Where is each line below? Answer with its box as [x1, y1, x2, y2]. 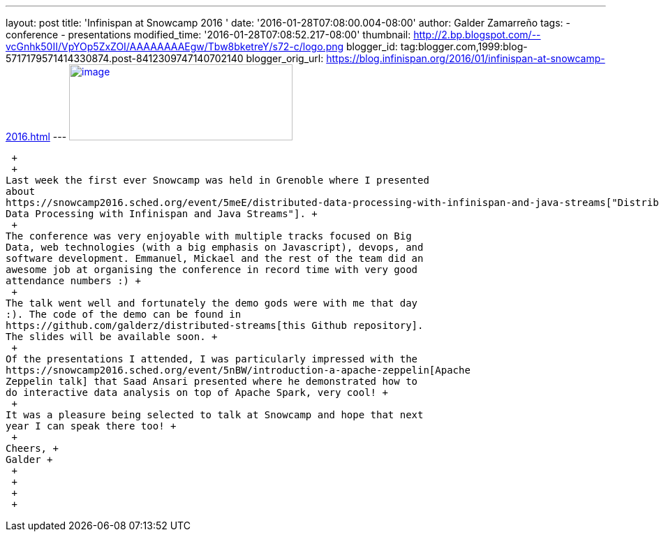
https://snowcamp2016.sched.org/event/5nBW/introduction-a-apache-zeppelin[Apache [6, 365, 471, 376]
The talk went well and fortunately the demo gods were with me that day [6, 297, 418, 309]
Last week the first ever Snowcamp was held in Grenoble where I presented [6, 175, 429, 186]
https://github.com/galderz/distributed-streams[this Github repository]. [6, 320, 424, 331]
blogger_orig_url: [246, 52, 324, 64]
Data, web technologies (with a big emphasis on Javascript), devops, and [6, 242, 424, 253]
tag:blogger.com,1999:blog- [400, 41, 528, 52]
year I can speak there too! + [6, 420, 177, 432]
